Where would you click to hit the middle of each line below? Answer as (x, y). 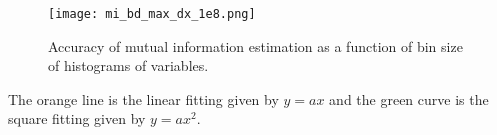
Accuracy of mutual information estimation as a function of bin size (255, 45)
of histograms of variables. (128, 65)
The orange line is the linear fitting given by (143, 98)
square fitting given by (77, 118)
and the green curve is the (409, 98)
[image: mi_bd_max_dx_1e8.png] (152, 14)
